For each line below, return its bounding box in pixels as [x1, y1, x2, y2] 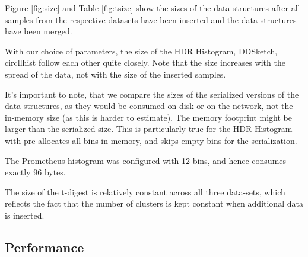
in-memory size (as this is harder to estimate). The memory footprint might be [5, 111, 292, 123]
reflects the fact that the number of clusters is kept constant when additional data [5, 197, 303, 210]
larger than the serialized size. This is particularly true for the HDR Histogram [5, 123, 293, 135]
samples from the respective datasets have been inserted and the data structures [5, 13, 297, 25]
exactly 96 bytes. [5, 166, 66, 178]
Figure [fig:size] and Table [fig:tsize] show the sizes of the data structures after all [5, 2, 300, 14]
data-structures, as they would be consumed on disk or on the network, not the [5, 99, 293, 112]
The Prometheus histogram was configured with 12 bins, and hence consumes [5, 154, 287, 166]
